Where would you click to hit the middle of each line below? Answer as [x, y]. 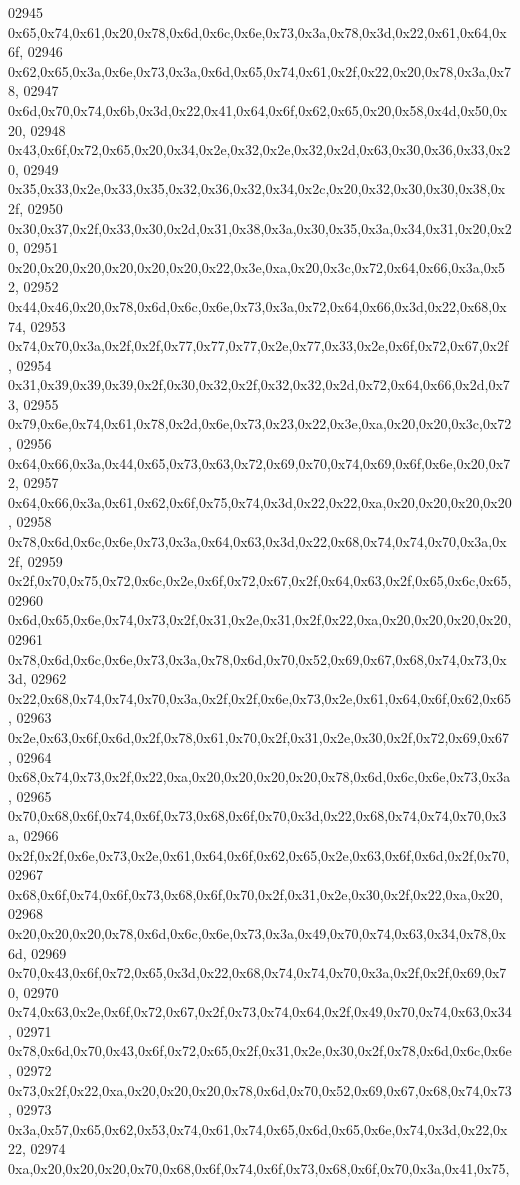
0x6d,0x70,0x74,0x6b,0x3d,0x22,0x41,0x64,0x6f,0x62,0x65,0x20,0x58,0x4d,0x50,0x [258, 109]
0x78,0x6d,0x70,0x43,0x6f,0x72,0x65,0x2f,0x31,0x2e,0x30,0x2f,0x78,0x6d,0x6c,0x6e [260, 1050]
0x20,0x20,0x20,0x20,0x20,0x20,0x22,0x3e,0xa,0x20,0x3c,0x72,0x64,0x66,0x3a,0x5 [257, 266]
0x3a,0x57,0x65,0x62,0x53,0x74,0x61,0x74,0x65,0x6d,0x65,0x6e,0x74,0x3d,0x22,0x [258, 1128]
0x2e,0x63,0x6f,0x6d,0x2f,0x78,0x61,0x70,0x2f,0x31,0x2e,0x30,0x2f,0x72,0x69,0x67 [259, 736]
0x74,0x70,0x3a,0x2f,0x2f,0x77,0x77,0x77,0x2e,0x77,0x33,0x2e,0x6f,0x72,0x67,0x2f [258, 345]
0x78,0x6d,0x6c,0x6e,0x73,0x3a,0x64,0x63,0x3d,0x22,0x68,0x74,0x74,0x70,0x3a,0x [257, 541]
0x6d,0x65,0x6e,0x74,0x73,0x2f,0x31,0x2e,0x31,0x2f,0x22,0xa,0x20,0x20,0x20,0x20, [260, 619]
